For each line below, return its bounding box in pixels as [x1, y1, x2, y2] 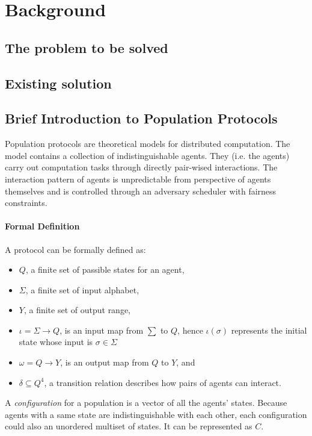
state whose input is [19, 335, 93, 348]
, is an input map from [60, 323, 144, 336]
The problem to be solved [5, 38, 168, 57]
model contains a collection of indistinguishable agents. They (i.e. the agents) [5, 149, 290, 161]
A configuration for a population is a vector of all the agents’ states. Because [5, 396, 287, 409]
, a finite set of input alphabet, [25, 283, 139, 296]
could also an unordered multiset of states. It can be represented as [5, 420, 252, 432]
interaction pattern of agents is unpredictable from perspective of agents [5, 172, 271, 185]
